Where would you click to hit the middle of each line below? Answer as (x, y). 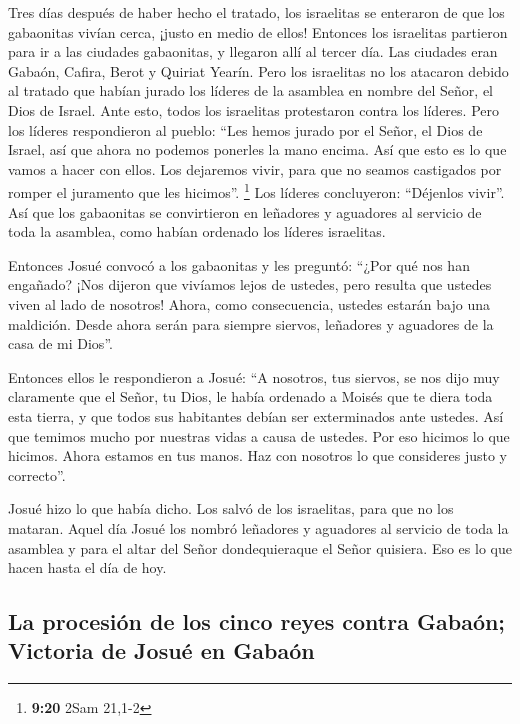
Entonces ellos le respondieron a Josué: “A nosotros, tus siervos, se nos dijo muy (254, 376)
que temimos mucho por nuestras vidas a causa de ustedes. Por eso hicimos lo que (259, 435)
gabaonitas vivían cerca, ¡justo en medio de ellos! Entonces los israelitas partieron (258, 31)
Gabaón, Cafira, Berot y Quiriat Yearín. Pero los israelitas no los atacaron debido (258, 70)
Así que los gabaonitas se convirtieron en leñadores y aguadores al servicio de (245, 211)
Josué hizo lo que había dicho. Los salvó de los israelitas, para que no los (231, 508)
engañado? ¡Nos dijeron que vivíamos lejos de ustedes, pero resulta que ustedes (250, 284)
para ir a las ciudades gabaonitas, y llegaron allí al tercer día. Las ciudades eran (253, 51)
